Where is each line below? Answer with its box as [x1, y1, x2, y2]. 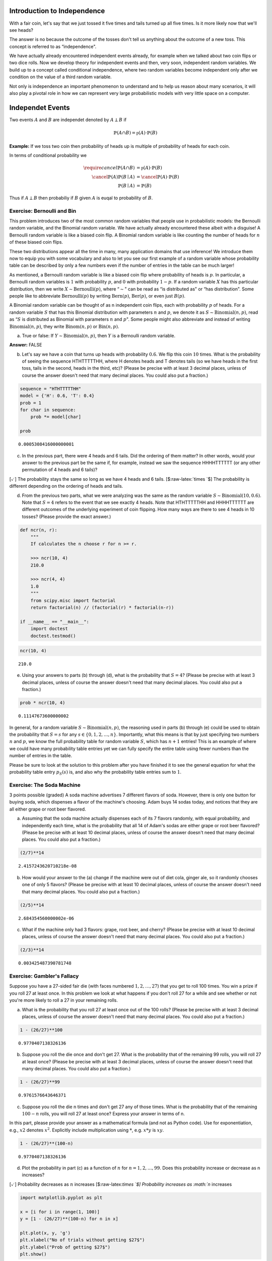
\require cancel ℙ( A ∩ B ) [83, 165, 135, 171]
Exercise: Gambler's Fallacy [9, 972, 79, 980]
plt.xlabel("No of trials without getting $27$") [20, 1237, 145, 1243]
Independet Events [9, 103, 70, 112]
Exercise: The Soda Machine [9, 781, 81, 788]
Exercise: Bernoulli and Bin [9, 207, 77, 214]
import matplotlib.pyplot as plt [20, 1194, 103, 1200]
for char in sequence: [20, 407, 76, 413]
